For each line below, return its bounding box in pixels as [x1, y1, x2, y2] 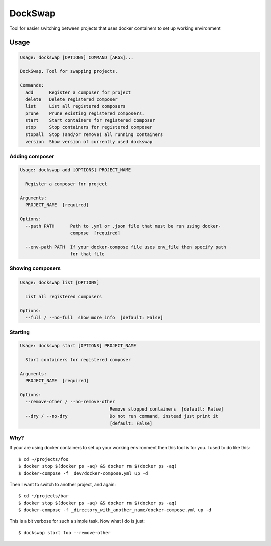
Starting [9, 329, 30, 336]
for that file [70, 251, 105, 257]
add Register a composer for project [25, 89, 131, 95]
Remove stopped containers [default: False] [109, 406, 224, 412]
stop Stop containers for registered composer [25, 124, 153, 130]
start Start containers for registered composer [25, 118, 155, 123]
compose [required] [70, 230, 120, 236]
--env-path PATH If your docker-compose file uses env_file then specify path [25, 244, 227, 250]
